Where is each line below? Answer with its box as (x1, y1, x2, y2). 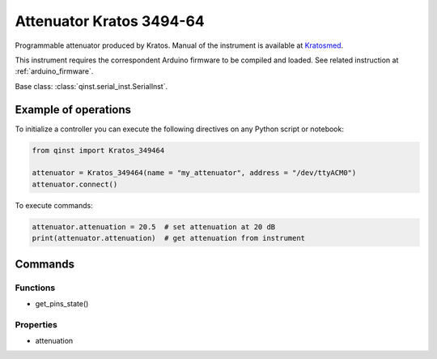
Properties (15, 318, 58, 330)
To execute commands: (15, 200, 93, 210)
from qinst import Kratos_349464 (32, 146, 165, 155)
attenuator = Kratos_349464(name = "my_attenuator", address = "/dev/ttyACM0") (32, 169, 357, 177)
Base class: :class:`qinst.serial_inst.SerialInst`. (15, 81, 168, 91)
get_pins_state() (35, 298, 89, 308)
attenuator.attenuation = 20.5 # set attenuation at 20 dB (32, 222, 276, 231)
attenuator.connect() (32, 179, 118, 189)
